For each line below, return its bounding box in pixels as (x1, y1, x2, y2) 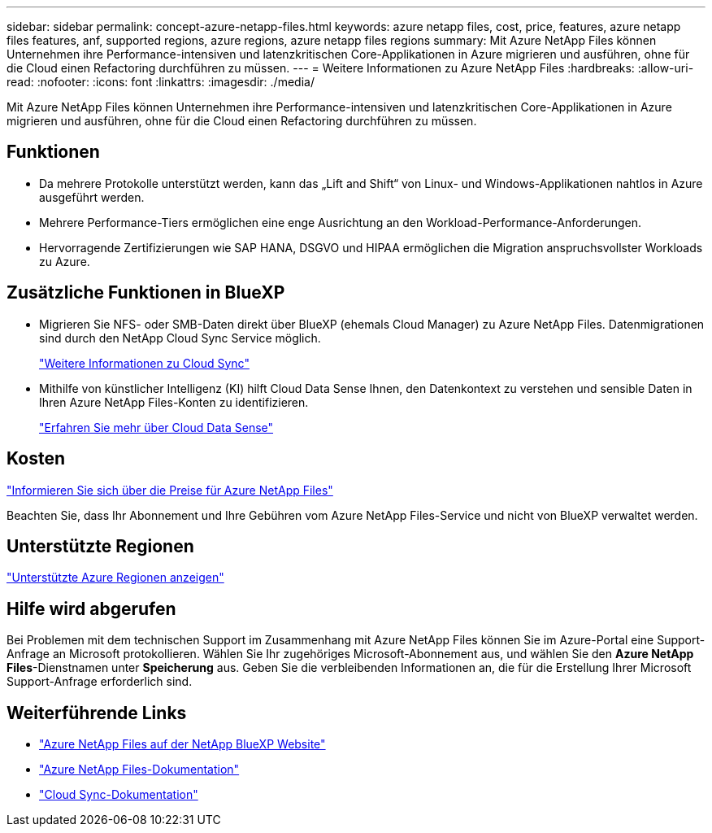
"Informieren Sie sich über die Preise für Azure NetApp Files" (7, 482, 333, 497)
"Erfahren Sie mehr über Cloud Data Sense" (39, 420, 274, 434)
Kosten (7, 448, 65, 469)
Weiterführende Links (7, 702, 187, 723)
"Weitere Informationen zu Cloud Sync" (39, 355, 250, 370)
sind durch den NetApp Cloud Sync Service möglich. (39, 330, 321, 345)
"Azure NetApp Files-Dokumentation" (39, 762, 240, 777)
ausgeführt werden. (39, 190, 145, 204)
